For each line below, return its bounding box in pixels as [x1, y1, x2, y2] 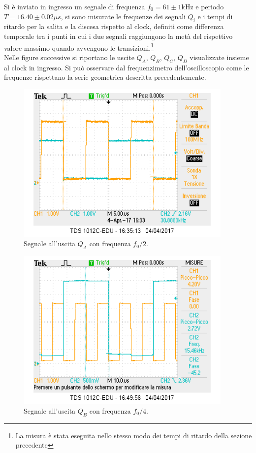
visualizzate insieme [190, 52, 249, 62]
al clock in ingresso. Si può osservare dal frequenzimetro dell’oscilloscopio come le [4, 62, 249, 72]
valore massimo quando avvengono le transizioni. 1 [4, 41, 154, 53]
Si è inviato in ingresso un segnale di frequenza [4, 1, 145, 11]
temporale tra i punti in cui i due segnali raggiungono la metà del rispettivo [4, 31, 233, 41]
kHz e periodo [181, 1, 224, 11]
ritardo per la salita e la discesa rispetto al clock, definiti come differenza [4, 21, 224, 32]
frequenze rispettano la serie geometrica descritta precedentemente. [4, 72, 206, 82]
